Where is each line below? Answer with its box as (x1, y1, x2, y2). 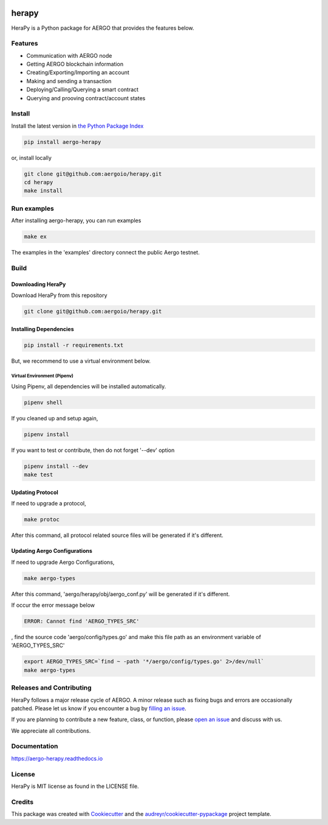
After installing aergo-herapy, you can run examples (11, 217, 142, 224)
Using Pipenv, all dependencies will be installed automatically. (11, 383, 166, 390)
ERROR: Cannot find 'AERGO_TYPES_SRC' (24, 618, 140, 625)
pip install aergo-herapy (24, 139, 101, 145)
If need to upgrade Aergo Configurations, (11, 558, 115, 566)
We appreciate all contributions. (11, 727, 91, 734)
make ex (24, 233, 47, 240)
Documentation (11, 742, 58, 750)
